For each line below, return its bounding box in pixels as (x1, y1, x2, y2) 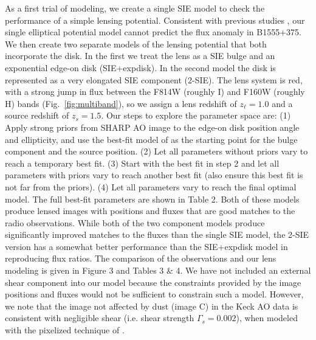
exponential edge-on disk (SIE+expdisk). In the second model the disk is (5, 61, 276, 74)
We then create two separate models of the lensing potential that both (5, 37, 267, 50)
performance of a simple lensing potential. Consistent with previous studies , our (5, 13, 305, 26)
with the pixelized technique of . (5, 324, 125, 336)
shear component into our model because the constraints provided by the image (5, 276, 301, 288)
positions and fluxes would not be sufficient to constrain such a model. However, (5, 288, 304, 300)
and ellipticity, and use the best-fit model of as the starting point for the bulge (5, 133, 298, 145)
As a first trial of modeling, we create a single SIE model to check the (5, 2, 265, 14)
